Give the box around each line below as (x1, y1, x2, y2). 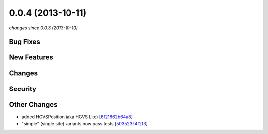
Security (9, 85, 37, 93)
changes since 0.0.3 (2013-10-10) (9, 25, 78, 31)
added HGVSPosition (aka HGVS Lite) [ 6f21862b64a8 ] (21, 114, 133, 120)
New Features (9, 53, 53, 62)
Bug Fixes (9, 38, 41, 46)
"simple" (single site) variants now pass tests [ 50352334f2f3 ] (21, 120, 148, 126)
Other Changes (9, 100, 58, 109)
